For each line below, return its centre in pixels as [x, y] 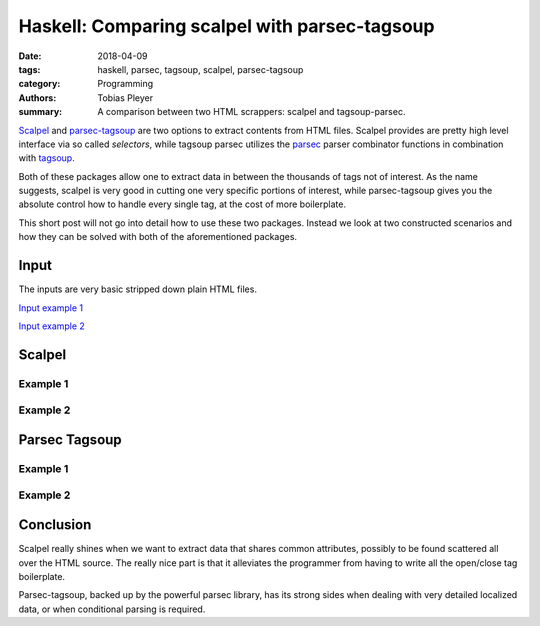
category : [39, 84]
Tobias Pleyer [125, 97]
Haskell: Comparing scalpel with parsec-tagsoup [226, 26]
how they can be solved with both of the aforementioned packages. [158, 237]
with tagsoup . [46, 158]
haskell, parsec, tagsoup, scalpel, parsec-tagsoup [200, 69]
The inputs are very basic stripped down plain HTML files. [137, 289]
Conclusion [55, 525]
